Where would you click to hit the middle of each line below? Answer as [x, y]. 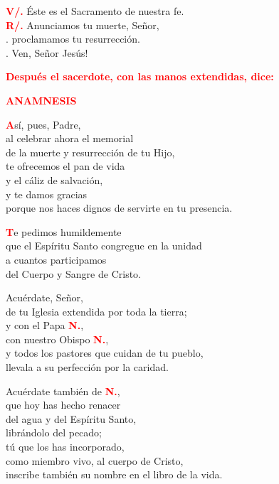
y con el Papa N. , [45, 325]
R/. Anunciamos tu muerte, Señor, [83, 25]
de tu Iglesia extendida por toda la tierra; [96, 311]
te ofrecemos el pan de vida [65, 166]
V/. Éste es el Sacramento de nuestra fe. [95, 11]
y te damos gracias [47, 194]
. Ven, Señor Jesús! [47, 52]
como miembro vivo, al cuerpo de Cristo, [95, 460]
